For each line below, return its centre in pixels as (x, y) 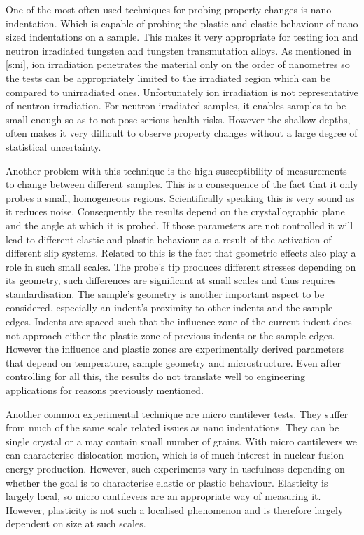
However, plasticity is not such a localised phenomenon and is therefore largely (175, 509)
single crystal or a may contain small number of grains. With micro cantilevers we (181, 441)
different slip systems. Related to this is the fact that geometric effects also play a (181, 253)
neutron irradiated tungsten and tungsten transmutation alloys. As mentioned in (179, 50)
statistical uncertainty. (54, 146)
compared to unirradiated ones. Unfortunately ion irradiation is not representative (182, 92)
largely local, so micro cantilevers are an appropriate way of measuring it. (163, 496)
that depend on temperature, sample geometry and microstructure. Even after (173, 362)
